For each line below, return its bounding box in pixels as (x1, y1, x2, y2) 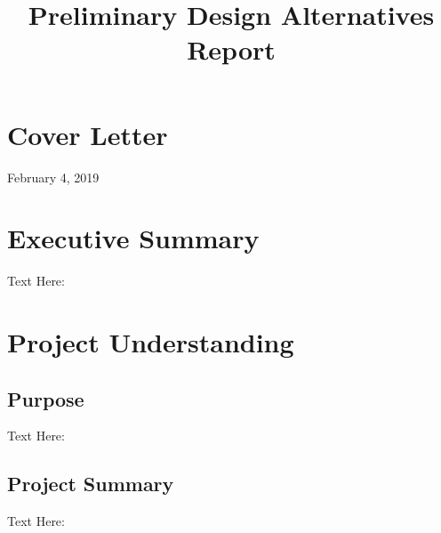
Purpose (7, 384, 84, 412)
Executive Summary (7, 220, 260, 256)
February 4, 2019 (7, 167, 100, 186)
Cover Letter (7, 116, 168, 152)
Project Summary (7, 470, 174, 497)
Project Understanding (7, 324, 294, 359)
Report (187, 31, 276, 68)
